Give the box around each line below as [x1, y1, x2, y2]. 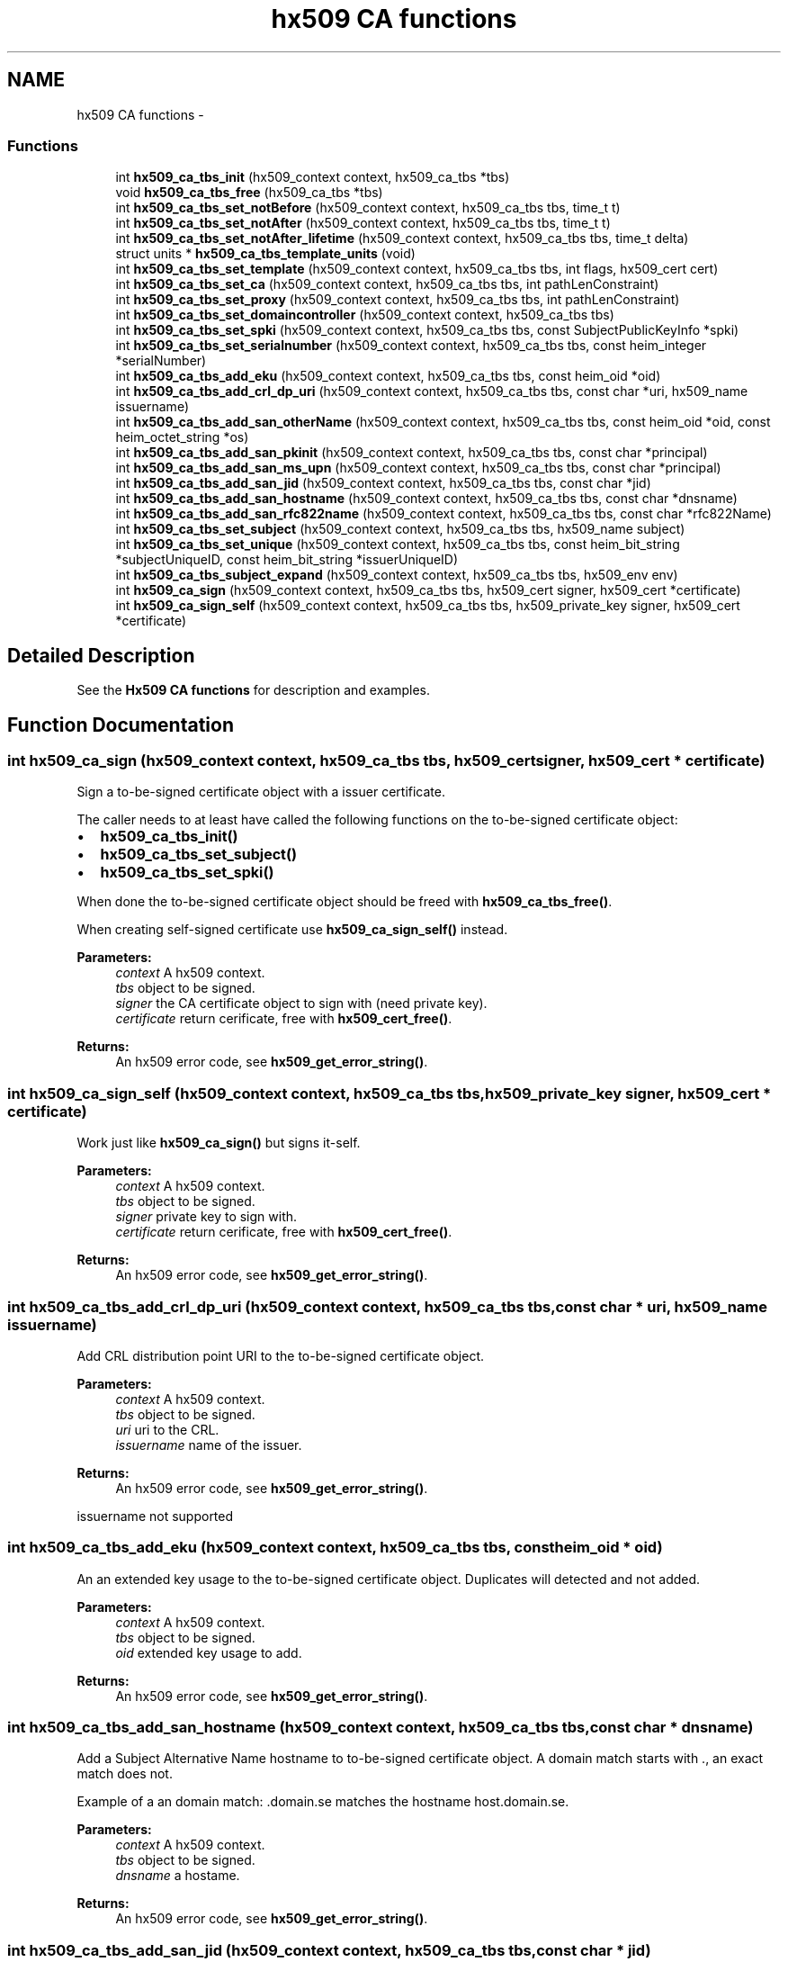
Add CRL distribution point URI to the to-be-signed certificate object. [76, 1347, 485, 1363]
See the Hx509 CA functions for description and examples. [76, 682, 430, 698]
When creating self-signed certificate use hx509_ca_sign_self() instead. [76, 922, 508, 938]
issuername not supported [76, 1507, 234, 1524]
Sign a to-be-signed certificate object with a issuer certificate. [76, 784, 445, 800]
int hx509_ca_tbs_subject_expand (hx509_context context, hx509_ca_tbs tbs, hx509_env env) [115, 567, 678, 583]
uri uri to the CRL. [115, 1421, 219, 1437]
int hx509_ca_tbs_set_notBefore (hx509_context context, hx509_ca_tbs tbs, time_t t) [115, 200, 621, 216]
